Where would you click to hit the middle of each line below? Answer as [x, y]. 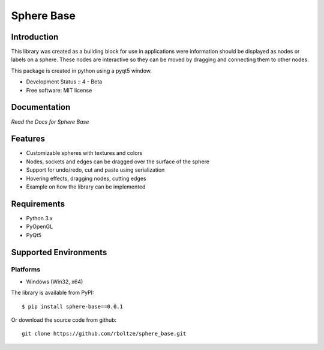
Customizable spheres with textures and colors [84, 153]
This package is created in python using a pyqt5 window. [82, 71]
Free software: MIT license [59, 90]
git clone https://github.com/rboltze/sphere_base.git [104, 334]
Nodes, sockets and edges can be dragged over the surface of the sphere [118, 161]
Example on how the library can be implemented [86, 187]
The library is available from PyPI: [52, 293]
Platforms [26, 270]
